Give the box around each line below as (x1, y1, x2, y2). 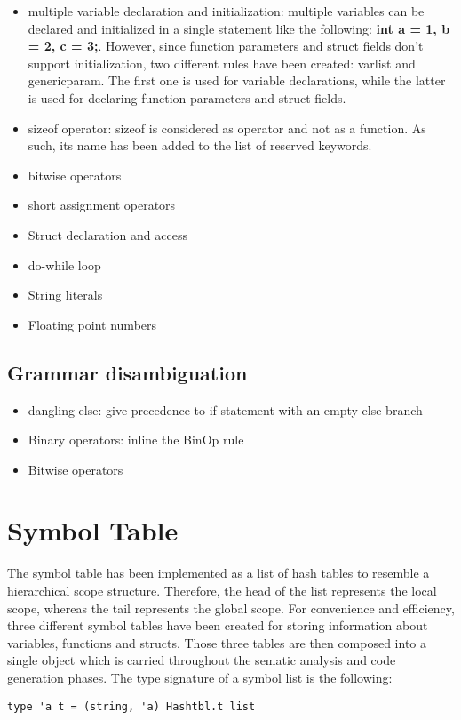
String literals (28, 285, 103, 304)
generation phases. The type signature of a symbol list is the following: (7, 668, 393, 686)
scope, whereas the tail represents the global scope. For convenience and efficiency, (7, 598, 455, 617)
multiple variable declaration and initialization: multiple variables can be (28, 2, 425, 20)
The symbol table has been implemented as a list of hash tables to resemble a (7, 564, 430, 582)
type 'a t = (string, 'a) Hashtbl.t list (7, 700, 256, 713)
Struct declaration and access (28, 225, 187, 244)
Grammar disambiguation (7, 358, 248, 386)
